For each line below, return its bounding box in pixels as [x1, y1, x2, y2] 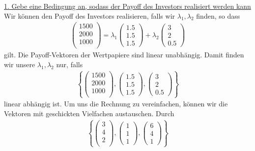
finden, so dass [196, 10, 240, 21]
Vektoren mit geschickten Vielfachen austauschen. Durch [4, 108, 174, 118]
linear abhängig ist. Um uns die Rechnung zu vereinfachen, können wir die [4, 99, 228, 109]
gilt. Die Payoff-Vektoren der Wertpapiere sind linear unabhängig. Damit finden [4, 50, 244, 60]
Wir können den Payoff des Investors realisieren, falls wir [4, 10, 175, 21]
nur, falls [56, 59, 83, 69]
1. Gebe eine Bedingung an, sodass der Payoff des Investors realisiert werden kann [4, 1, 251, 11]
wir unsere [4, 59, 35, 69]
